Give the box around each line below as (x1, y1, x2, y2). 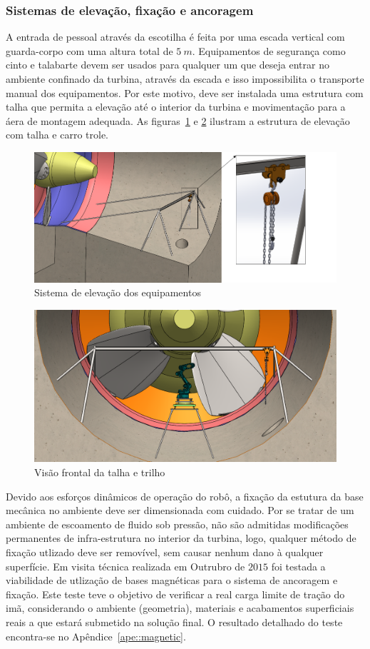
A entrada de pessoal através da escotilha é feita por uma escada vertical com (6, 29, 345, 44)
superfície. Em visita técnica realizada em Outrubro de (6, 558, 245, 573)
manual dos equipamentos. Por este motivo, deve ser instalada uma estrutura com (6, 85, 364, 100)
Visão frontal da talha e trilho (34, 465, 165, 480)
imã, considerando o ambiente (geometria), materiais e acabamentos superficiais (6, 600, 354, 615)
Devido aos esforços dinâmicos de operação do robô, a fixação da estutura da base (6, 488, 364, 503)
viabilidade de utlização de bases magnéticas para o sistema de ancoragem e (6, 573, 338, 588)
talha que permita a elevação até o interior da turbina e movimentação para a (6, 99, 346, 114)
